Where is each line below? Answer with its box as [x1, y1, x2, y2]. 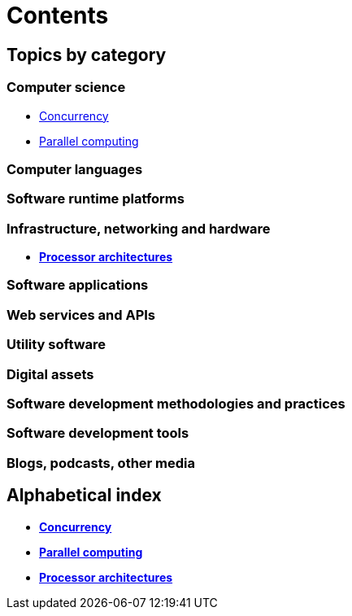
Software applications [7, 277, 149, 294]
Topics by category [7, 44, 167, 65]
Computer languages [7, 160, 143, 177]
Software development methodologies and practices [7, 395, 345, 412]
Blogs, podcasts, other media [7, 454, 196, 471]
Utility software [7, 336, 106, 353]
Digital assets [7, 365, 94, 382]
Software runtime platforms [7, 190, 185, 208]
